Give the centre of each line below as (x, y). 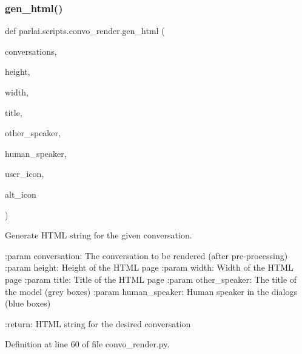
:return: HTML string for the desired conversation (98, 323)
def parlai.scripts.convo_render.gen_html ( (85, 31)
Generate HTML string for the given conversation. (99, 235)
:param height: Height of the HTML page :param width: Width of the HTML (149, 267)
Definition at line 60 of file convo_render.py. (87, 344)
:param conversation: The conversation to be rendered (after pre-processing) (146, 255)
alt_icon (21, 194)
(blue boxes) (28, 303)
